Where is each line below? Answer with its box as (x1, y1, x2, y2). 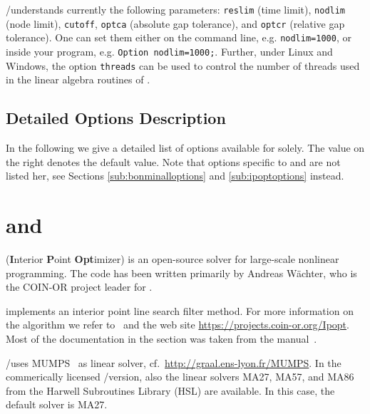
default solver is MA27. (6, 397, 108, 412)
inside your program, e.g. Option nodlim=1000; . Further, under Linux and (6, 43, 333, 58)
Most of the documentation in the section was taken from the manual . (6, 331, 317, 346)
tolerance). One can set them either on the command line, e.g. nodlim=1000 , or (6, 30, 351, 45)
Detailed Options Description (6, 107, 226, 129)
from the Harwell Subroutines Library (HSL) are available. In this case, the (6, 383, 335, 398)
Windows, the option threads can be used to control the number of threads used (6, 58, 360, 73)
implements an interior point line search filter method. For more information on (6, 303, 354, 318)
